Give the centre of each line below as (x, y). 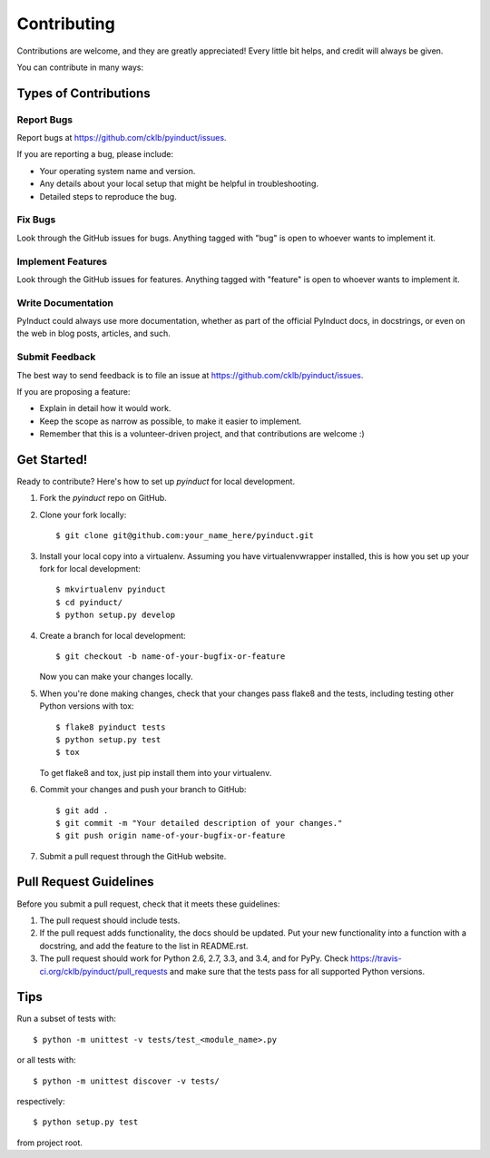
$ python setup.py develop (116, 615)
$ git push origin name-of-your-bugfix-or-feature (171, 836)
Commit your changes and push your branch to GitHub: (143, 790)
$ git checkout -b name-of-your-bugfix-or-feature (171, 656)
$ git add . (82, 810)
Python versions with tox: (87, 706)
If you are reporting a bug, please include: (95, 154)
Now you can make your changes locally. (116, 677)
